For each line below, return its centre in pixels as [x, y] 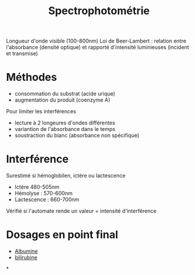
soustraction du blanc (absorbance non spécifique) [77, 135]
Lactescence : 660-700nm [47, 199]
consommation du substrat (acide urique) [65, 94]
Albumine [26, 251]
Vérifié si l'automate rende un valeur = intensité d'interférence [82, 211]
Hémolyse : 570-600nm [43, 194]
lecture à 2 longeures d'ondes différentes [65, 123]
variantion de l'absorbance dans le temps [65, 129]
